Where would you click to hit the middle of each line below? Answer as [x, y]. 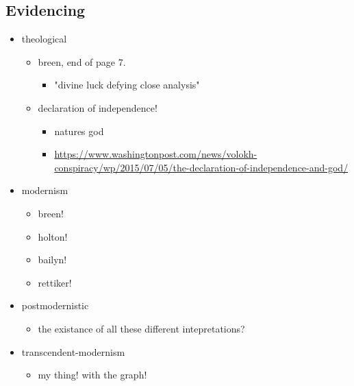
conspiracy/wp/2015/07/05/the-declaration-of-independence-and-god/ [201, 167]
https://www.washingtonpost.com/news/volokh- [156, 154]
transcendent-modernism [73, 351]
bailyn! [52, 260]
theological [44, 39]
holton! [53, 236]
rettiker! [55, 282]
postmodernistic [55, 305]
